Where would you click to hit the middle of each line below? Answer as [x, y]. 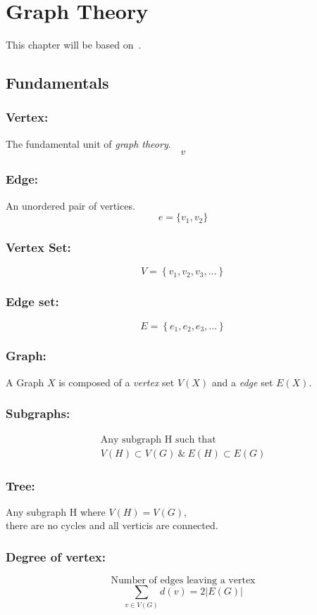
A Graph [25, 382]
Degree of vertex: [56, 556]
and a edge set [242, 382]
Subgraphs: [38, 413]
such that [195, 439]
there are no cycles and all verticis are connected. [112, 525]
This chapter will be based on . [74, 45]
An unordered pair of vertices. [70, 205]
